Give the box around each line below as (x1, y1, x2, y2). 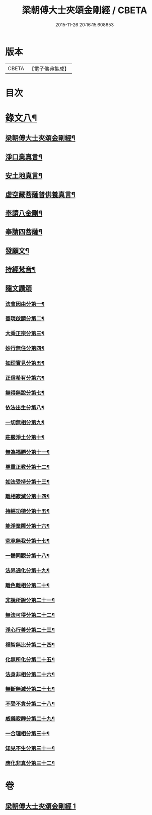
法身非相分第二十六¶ (5, 670, 55, 678)
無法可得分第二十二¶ (5, 611, 55, 618)
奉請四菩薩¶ (5, 228, 43, 236)
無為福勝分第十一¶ (5, 448, 50, 455)
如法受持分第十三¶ (5, 478, 50, 485)
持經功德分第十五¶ (5, 508, 50, 515)
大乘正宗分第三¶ (5, 330, 45, 337)
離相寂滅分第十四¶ (5, 493, 50, 500)
